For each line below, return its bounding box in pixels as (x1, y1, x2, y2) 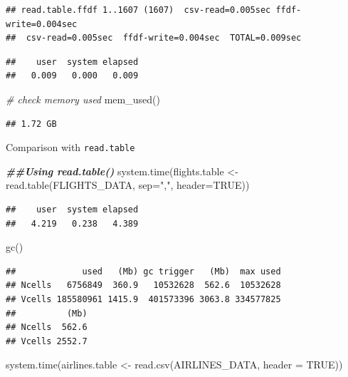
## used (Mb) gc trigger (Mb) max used (6, 266, 281, 277)
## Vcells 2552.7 (6, 336, 88, 346)
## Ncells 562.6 (6, 322, 88, 333)
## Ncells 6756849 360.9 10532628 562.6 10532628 (6, 280, 281, 291)
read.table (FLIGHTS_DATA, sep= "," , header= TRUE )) (6, 177, 250, 192)
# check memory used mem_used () (6, 91, 160, 106)
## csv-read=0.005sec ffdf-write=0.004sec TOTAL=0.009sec (6, 33, 302, 43)
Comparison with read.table (6, 140, 135, 155)
